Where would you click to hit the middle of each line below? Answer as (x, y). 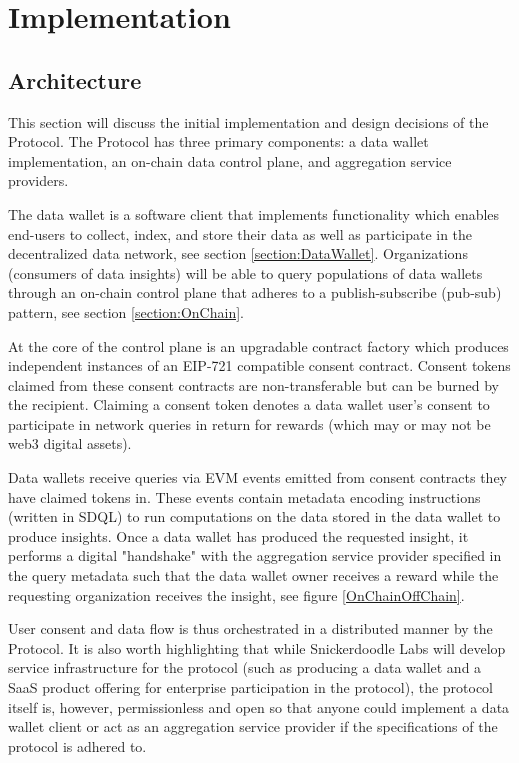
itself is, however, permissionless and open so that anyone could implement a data (259, 706)
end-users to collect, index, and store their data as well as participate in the (240, 233)
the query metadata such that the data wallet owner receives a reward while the (253, 575)
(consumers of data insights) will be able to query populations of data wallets (245, 272)
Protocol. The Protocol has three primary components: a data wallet (218, 141)
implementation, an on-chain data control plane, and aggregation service (230, 160)
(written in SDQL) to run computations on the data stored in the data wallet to (254, 516)
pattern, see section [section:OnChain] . (126, 311)
